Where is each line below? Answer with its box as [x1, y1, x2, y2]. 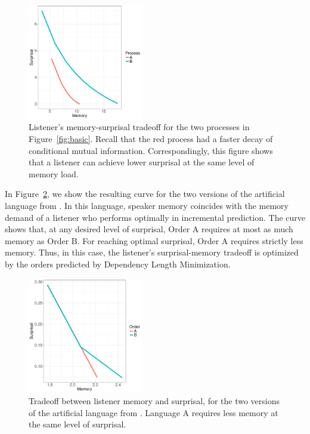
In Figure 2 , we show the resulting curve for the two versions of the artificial [5, 187, 285, 200]
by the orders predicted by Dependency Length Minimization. [5, 257, 231, 270]
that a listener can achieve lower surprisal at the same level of [29, 156, 255, 168]
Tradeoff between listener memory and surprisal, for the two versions [29, 394, 280, 407]
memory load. [29, 167, 79, 180]
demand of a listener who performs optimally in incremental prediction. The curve [5, 211, 306, 223]
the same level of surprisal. [29, 418, 126, 430]
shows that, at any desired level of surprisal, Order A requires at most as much [5, 223, 293, 235]
